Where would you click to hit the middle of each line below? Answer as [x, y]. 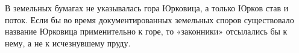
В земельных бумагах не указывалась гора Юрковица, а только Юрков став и [147, 8]
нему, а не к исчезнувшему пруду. [68, 43]
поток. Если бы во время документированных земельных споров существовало [149, 19]
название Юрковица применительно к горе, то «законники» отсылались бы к [146, 31]
